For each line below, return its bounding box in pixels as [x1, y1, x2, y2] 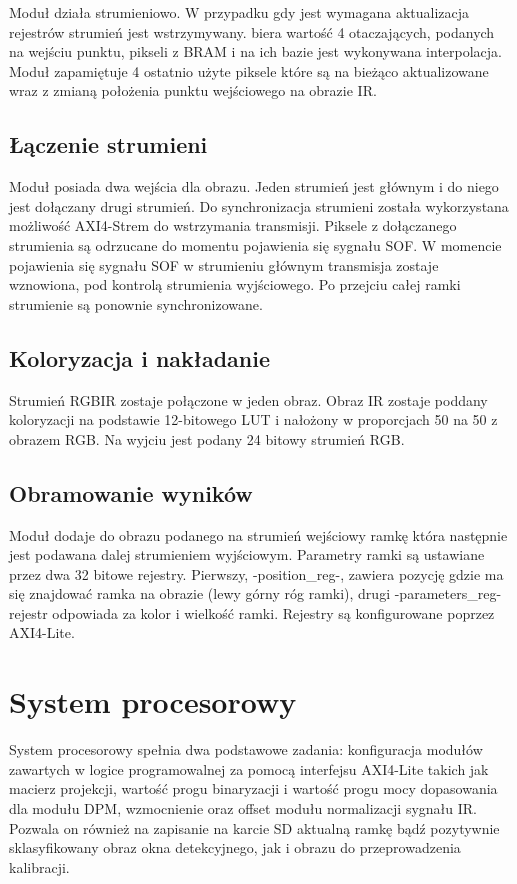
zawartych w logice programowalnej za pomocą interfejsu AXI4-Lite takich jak [9, 758, 489, 779]
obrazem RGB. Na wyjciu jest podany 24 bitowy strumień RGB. [9, 428, 405, 449]
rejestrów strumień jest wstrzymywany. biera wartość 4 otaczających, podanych [9, 21, 495, 42]
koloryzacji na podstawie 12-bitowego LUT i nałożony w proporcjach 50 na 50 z [9, 409, 498, 430]
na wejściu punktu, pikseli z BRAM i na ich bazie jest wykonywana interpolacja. [9, 41, 502, 62]
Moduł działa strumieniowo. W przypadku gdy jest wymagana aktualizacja [9, 2, 470, 22]
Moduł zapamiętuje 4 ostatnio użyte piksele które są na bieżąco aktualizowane [9, 60, 489, 81]
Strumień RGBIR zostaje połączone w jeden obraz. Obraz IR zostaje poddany [9, 389, 488, 410]
